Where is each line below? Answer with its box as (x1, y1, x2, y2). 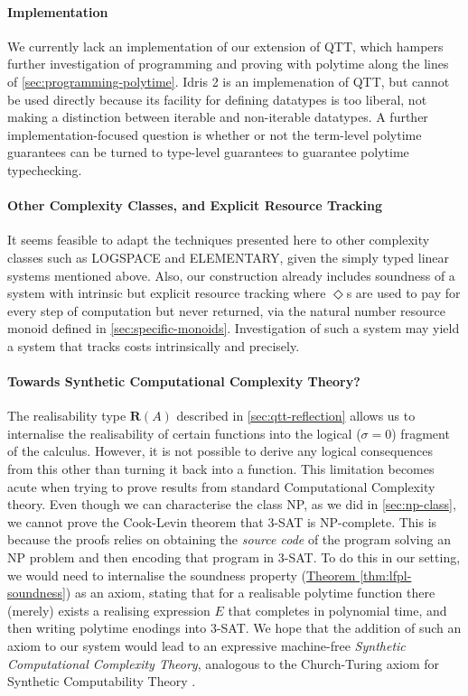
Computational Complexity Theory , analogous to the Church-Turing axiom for (7, 654, 440, 673)
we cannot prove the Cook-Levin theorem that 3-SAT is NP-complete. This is (7, 512, 437, 531)
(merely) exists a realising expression (7, 600, 211, 619)
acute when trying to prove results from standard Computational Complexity (7, 477, 435, 496)
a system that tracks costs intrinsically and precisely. (7, 336, 300, 355)
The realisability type (7, 406, 126, 425)
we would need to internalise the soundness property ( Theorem (7, 565, 356, 584)
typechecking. (7, 160, 82, 179)
